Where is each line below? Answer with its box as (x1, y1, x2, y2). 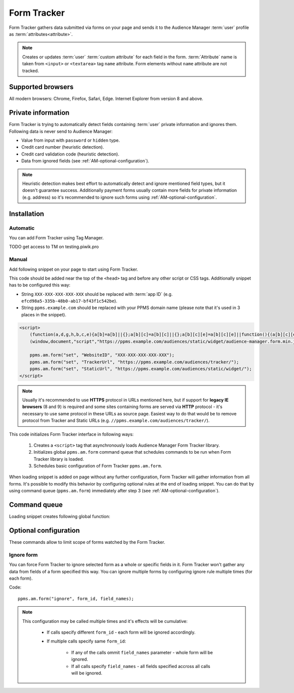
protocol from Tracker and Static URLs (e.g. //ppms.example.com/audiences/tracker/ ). (22, 417, 210, 424)
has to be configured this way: (9, 282, 71, 288)
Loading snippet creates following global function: (9, 513, 110, 519)
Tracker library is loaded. (33, 456, 84, 462)
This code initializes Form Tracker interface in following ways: (9, 431, 134, 437)
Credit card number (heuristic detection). (21, 144, 104, 150)
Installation (9, 209, 44, 218)
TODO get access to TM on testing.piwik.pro (9, 244, 99, 250)
